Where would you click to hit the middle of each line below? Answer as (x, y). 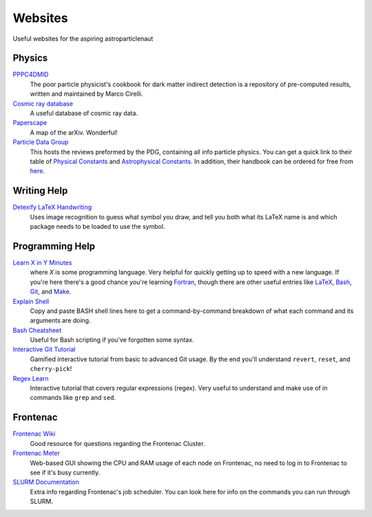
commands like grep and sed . (73, 398)
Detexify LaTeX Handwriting (52, 207)
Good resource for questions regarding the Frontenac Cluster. (117, 443)
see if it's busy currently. (65, 472)
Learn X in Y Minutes (42, 263)
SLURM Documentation (46, 482)
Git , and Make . (51, 292)
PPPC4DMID (31, 74)
